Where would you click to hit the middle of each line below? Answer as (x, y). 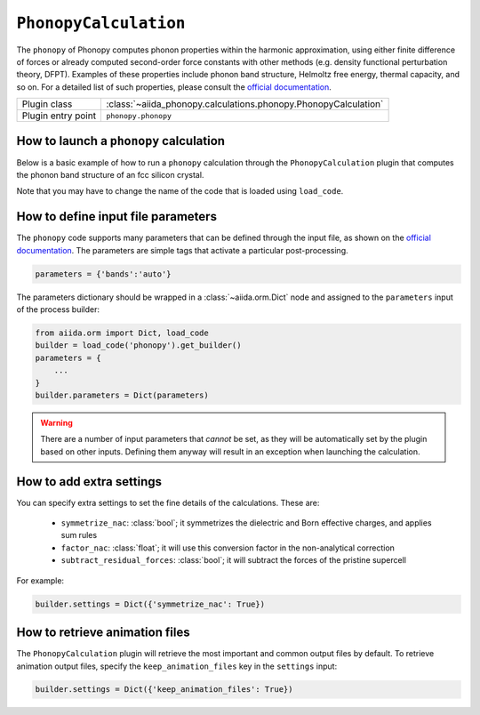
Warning (56, 422)
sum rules (79, 535)
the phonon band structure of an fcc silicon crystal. (110, 175)
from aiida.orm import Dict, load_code (122, 333)
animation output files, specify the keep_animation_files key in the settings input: (177, 666)
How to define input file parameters (117, 217)
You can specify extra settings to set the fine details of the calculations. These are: (168, 502)
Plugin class (47, 104)
